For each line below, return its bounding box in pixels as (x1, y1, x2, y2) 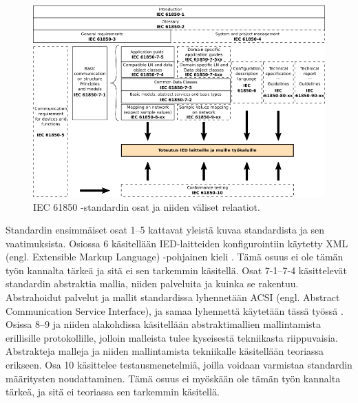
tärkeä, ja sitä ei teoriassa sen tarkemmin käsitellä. (6, 384, 220, 399)
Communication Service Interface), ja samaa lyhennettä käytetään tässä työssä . (6, 303, 344, 318)
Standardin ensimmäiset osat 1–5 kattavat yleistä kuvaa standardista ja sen (6, 223, 325, 237)
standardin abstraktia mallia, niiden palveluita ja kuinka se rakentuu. (6, 276, 299, 291)
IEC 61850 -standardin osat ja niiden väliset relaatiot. (33, 199, 260, 214)
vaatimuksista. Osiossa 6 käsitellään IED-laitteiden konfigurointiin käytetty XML (6, 236, 348, 250)
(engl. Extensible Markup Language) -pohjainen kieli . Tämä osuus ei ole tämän (6, 249, 344, 264)
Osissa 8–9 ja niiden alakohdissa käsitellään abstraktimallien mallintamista (6, 317, 322, 331)
